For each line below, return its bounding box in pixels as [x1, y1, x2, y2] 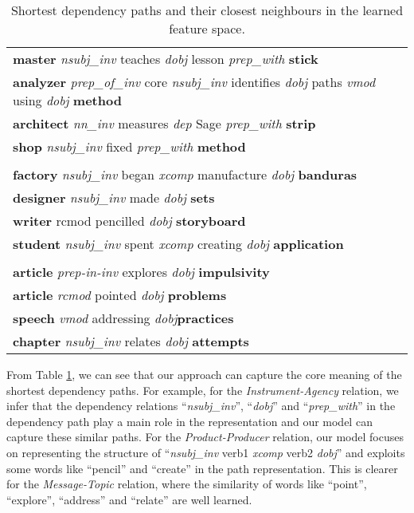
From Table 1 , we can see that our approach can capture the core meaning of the [6, 366, 402, 382]
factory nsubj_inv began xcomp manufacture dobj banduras [13, 165, 357, 183]
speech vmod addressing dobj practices [13, 309, 234, 327]
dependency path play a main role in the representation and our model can [6, 412, 373, 429]
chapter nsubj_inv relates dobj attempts [13, 332, 249, 350]
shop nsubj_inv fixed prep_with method [13, 137, 246, 156]
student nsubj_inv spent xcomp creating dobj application [13, 235, 344, 253]
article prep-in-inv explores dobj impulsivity [13, 262, 270, 281]
